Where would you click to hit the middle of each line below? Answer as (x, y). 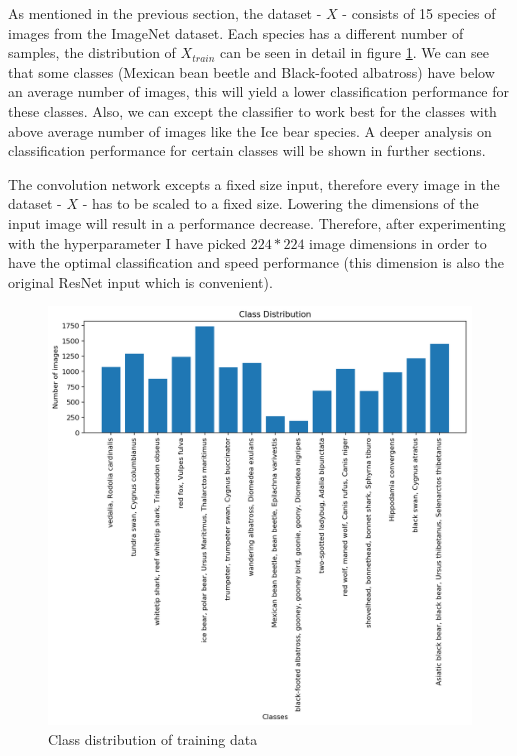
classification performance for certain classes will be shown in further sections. (247, 150)
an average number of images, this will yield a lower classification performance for (259, 91)
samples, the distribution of (92, 52)
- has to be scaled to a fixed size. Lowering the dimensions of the (280, 203)
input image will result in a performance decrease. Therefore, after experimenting (257, 222)
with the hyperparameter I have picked (127, 242)
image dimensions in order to (398, 242)
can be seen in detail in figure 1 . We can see (354, 52)
